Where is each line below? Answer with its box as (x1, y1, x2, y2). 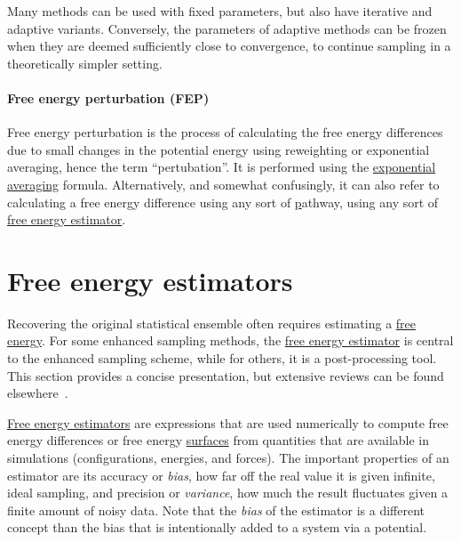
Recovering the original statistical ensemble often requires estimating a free (7, 313, 417, 332)
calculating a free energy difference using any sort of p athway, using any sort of (7, 192, 439, 211)
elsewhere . (7, 384, 68, 402)
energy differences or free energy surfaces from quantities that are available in (7, 431, 430, 449)
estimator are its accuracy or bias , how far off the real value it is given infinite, (7, 465, 435, 484)
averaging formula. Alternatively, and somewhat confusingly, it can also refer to (7, 174, 440, 193)
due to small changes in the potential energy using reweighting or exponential (7, 140, 430, 158)
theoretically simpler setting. (7, 53, 163, 72)
